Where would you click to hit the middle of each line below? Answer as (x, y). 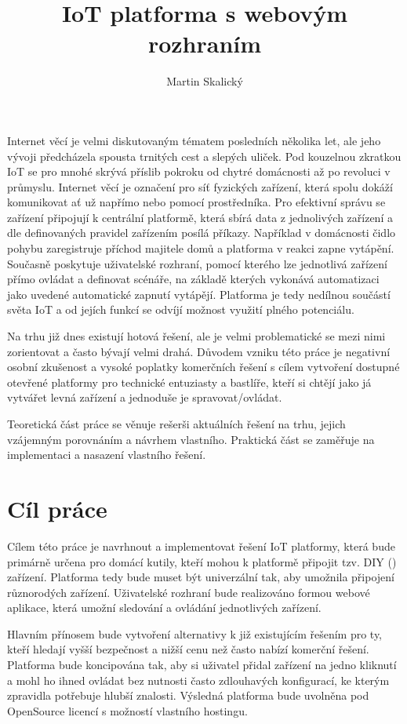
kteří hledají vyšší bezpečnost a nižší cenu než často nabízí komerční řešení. (188, 649)
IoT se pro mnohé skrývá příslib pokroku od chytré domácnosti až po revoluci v (199, 171)
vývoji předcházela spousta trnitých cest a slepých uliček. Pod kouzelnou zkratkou (204, 156)
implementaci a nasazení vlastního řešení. (107, 455)
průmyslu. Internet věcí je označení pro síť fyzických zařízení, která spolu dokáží (200, 186)
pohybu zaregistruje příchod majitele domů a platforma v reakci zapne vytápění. (201, 248)
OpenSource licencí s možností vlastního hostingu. (127, 710)
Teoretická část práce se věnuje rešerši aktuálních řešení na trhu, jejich (176, 424)
